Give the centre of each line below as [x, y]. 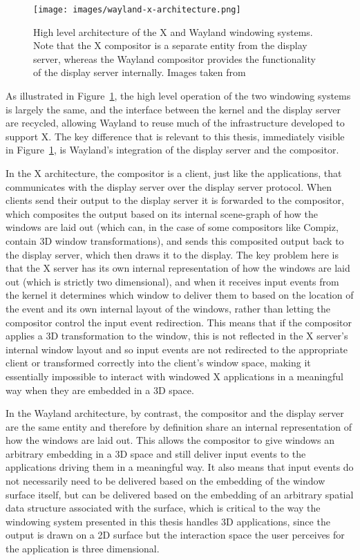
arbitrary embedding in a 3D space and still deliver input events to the [156, 453]
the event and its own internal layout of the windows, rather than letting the [168, 308]
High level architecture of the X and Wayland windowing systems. [173, 31]
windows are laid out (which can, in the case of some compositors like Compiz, [172, 227]
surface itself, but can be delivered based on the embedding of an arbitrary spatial [180, 494]
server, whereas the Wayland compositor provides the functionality [174, 58]
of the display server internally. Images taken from [140, 72]
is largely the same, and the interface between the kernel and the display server [173, 109]
